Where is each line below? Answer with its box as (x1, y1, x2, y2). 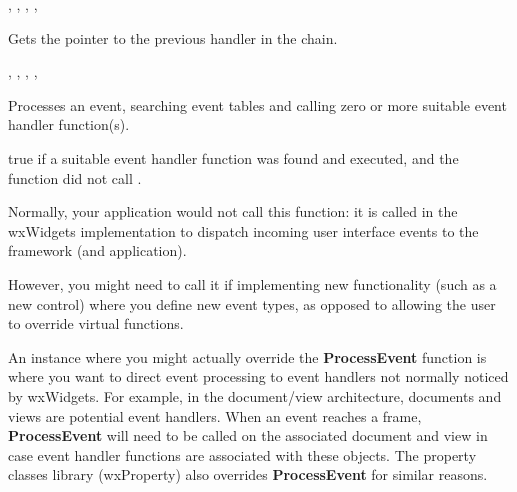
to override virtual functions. (8, 313, 184, 334)
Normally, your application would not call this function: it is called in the (8, 201, 458, 222)
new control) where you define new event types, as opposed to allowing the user (8, 293, 496, 314)
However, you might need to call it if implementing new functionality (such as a (8, 273, 497, 294)
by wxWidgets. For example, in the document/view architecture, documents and (8, 385, 502, 406)
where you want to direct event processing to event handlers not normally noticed (8, 366, 509, 387)
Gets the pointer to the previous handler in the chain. (8, 27, 338, 48)
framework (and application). (8, 240, 187, 261)
